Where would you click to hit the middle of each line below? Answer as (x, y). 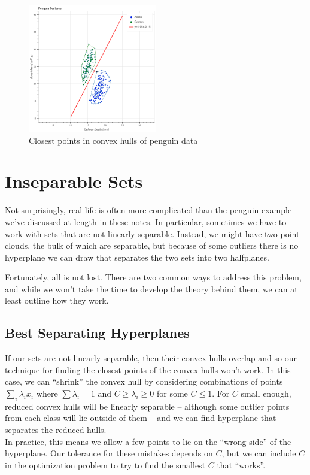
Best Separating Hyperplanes (97, 333)
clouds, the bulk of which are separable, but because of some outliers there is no (152, 245)
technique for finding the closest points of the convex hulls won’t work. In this (148, 369)
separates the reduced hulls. (56, 430)
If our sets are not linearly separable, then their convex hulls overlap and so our (151, 358)
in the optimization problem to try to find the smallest (105, 465)
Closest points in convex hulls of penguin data (113, 140)
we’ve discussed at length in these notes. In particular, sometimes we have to (146, 221)
